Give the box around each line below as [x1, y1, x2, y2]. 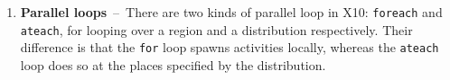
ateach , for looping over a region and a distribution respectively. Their [20, 20, 413, 39]
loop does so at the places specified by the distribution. [20, 55, 326, 74]
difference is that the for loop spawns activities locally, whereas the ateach [20, 38, 439, 57]
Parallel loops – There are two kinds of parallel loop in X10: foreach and [20, 3, 443, 21]
